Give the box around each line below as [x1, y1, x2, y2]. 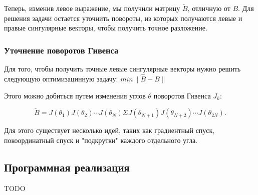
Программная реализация [4, 159, 130, 175]
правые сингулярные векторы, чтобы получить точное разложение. [4, 22, 207, 33]
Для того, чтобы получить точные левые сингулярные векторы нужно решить [4, 63, 241, 74]
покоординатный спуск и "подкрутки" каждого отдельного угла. [4, 135, 198, 145]
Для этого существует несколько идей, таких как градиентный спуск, [4, 125, 215, 135]
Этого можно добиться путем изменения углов [4, 90, 146, 100]
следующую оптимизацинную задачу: [4, 73, 118, 84]
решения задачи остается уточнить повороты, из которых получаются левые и [4, 12, 242, 23]
